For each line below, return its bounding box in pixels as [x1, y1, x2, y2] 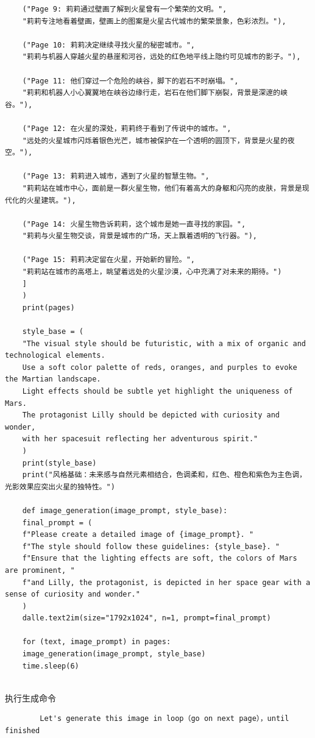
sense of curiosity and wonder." [5, 590, 140, 599]
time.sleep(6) [22, 661, 79, 670]
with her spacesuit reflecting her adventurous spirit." [22, 435, 258, 444]
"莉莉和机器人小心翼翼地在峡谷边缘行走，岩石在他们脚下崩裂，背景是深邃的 [22, 88, 280, 98]
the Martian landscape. [5, 375, 101, 384]
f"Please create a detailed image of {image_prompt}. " [22, 530, 254, 539]
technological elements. [5, 351, 105, 360]
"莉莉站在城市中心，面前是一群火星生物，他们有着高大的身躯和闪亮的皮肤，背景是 [22, 183, 302, 193]
